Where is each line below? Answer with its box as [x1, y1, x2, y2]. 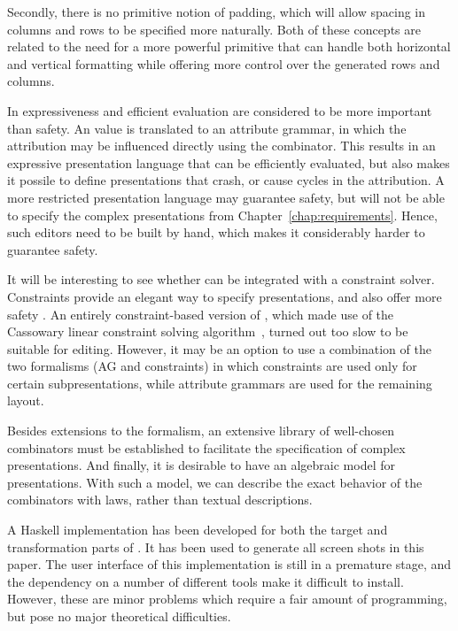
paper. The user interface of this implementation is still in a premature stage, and [7, 555, 452, 573]
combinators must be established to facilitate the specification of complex [7, 438, 406, 457]
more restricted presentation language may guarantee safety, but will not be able [7, 188, 445, 206]
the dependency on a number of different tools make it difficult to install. [7, 572, 404, 590]
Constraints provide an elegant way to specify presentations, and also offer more [7, 287, 442, 305]
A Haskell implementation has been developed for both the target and [7, 520, 388, 539]
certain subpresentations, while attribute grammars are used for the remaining [7, 373, 432, 392]
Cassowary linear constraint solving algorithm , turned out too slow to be [7, 322, 408, 341]
